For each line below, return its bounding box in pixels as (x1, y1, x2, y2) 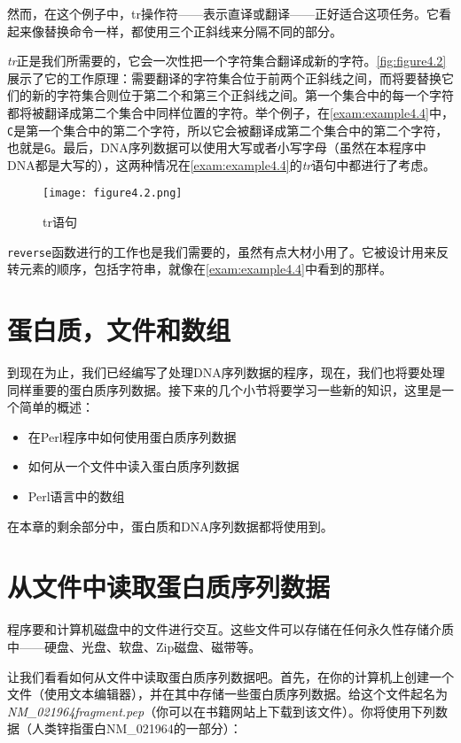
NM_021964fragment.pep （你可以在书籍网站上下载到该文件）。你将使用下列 (7, 701, 436, 720)
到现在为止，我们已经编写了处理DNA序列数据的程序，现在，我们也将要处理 (7, 363, 445, 382)
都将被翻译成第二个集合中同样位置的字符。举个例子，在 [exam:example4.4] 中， (7, 103, 454, 121)
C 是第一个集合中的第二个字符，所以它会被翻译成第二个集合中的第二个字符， (7, 120, 449, 139)
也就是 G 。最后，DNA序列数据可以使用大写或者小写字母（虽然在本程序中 (7, 138, 426, 157)
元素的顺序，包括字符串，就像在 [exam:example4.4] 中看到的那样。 (19, 259, 392, 278)
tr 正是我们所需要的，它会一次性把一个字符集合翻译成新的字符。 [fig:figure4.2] (7, 51, 447, 70)
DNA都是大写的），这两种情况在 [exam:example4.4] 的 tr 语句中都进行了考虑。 (7, 155, 436, 174)
